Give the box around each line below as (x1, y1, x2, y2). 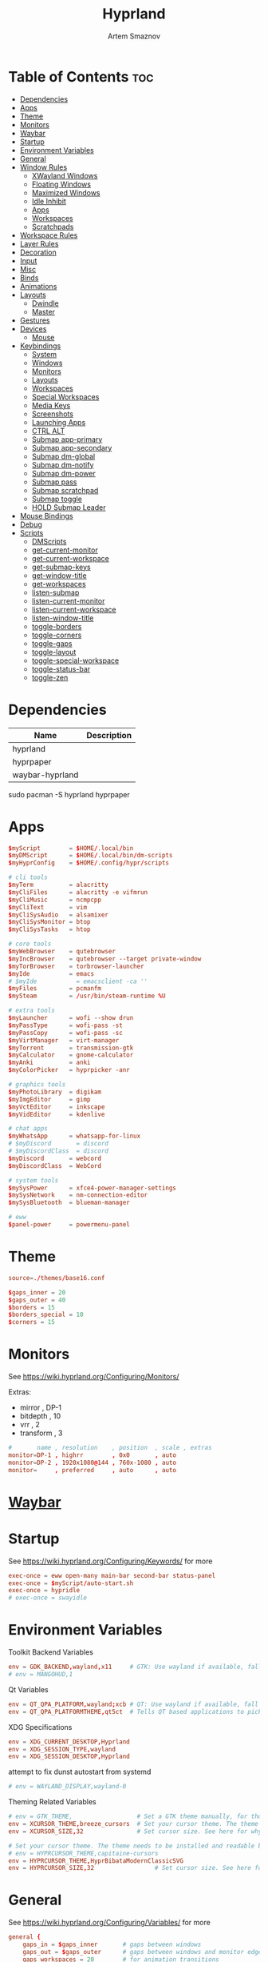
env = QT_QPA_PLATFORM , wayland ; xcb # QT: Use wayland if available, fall (8, 1700, 259, 1708)
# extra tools (8, 1006, 56, 1015)
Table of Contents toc (8, 67, 154, 86)
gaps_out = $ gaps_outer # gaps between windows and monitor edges (22, 1948, 266, 1956)
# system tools (8, 1176, 59, 1185)
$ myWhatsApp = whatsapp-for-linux (8, 1132, 141, 1141)
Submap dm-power (31, 468, 96, 478)
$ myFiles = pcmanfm (8, 985, 102, 993)
